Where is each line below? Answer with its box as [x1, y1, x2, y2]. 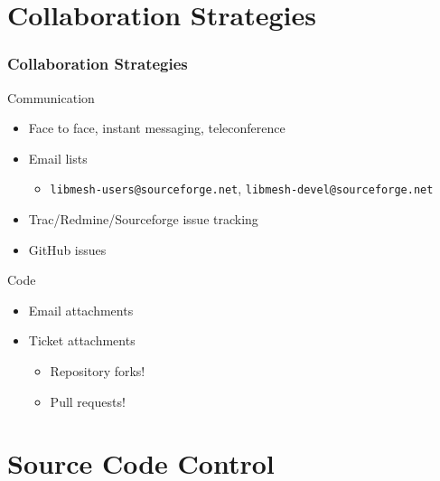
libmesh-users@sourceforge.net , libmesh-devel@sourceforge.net [50, 179, 434, 198]
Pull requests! [50, 391, 126, 410]
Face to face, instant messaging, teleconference [28, 118, 286, 137]
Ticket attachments [28, 331, 136, 350]
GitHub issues [28, 240, 107, 259]
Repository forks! [50, 362, 145, 380]
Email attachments [28, 300, 134, 319]
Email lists [28, 148, 88, 167]
